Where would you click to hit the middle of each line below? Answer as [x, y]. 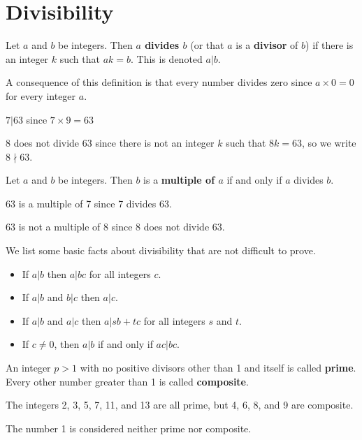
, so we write [329, 143]
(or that [207, 45]
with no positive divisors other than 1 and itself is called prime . [218, 368]
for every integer [41, 95]
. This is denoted [167, 58]
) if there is [330, 45]
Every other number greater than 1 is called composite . [127, 381]
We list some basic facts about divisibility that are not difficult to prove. [161, 250]
